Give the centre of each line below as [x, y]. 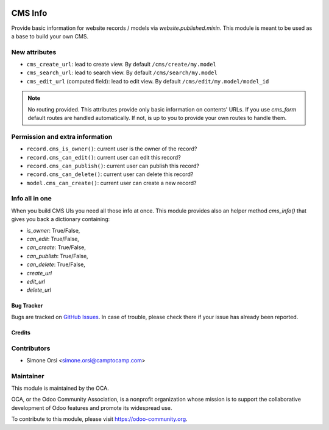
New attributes [34, 52]
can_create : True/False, [56, 247]
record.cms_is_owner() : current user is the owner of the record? [112, 149]
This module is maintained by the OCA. [60, 388]
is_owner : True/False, [53, 230]
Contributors [31, 348]
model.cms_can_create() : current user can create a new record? [111, 183]
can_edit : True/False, [53, 239]
